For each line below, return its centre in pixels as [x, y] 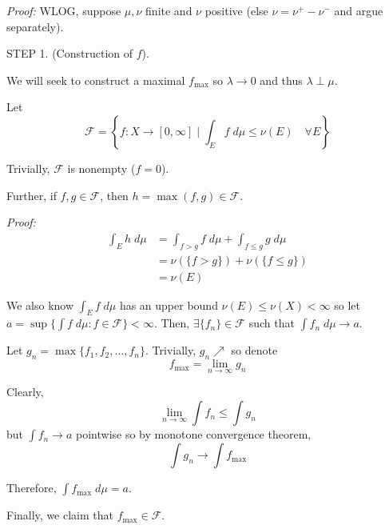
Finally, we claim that [60, 515]
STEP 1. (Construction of [70, 53]
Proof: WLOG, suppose [64, 10]
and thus [281, 80]
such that [272, 323]
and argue [359, 10]
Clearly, [25, 392]
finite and [169, 10]
